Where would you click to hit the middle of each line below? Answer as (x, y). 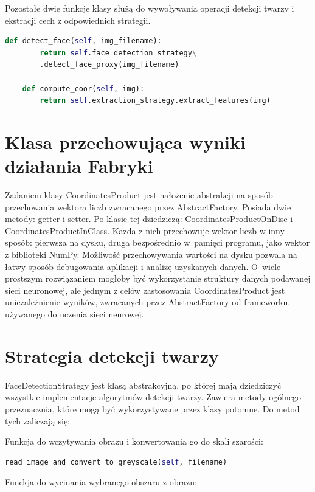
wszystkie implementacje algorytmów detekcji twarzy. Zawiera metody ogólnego (153, 397)
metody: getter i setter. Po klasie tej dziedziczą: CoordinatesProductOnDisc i (149, 219)
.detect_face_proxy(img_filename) (109, 65)
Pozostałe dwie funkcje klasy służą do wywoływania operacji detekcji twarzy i (150, 8)
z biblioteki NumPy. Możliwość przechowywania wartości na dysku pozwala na (151, 255)
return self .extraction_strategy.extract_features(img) (155, 101)
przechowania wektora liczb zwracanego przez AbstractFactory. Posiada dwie (148, 206)
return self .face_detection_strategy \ (118, 53)
